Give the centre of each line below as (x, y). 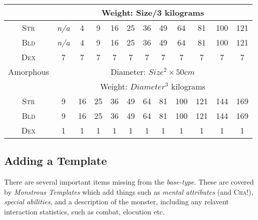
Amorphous (29, 72)
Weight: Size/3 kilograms (153, 12)
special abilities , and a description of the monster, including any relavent (117, 202)
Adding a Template (56, 161)
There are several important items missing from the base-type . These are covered (129, 182)
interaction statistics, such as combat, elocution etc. (84, 211)
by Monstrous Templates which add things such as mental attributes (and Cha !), (129, 191)
